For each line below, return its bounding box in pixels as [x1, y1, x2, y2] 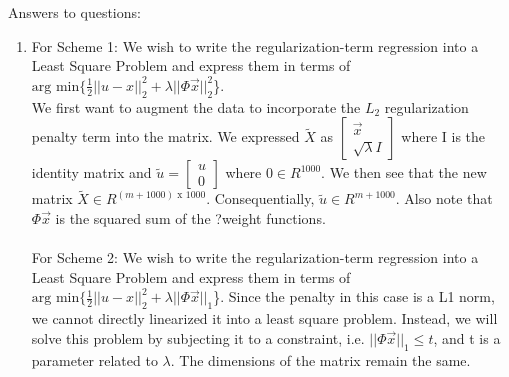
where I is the [401, 126, 486, 147]
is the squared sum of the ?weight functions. [55, 207, 326, 228]
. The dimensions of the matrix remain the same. [170, 349, 471, 370]
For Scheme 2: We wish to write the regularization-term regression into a [31, 247, 479, 268]
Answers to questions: [8, 2, 141, 22]
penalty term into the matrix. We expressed [31, 126, 300, 147]
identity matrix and [31, 162, 152, 183]
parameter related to [31, 349, 158, 370]
